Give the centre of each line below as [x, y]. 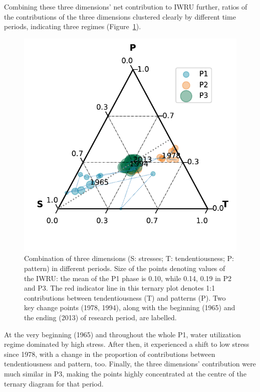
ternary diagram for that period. [54, 383]
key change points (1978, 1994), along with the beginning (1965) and [130, 307]
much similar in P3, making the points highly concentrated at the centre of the [125, 373]
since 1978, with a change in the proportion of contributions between [110, 354]
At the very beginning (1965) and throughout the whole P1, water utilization [122, 334]
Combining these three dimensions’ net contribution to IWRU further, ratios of [126, 7]
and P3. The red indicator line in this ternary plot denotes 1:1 [120, 288]
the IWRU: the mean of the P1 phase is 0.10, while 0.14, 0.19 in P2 [128, 278]
